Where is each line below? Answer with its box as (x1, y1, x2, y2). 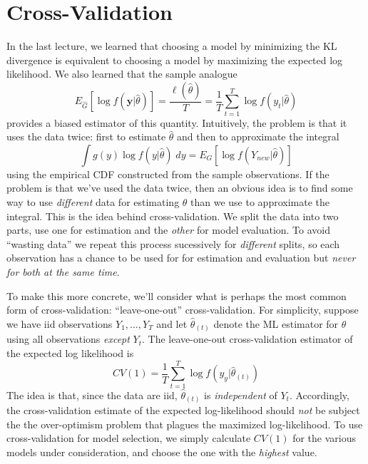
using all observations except (6, 331, 130, 346)
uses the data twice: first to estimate (6, 129, 166, 144)
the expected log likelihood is (6, 345, 134, 360)
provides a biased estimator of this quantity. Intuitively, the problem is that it (6, 115, 347, 130)
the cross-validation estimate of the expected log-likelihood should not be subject (6, 403, 360, 418)
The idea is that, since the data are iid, (6, 387, 178, 402)
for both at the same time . (6, 264, 120, 279)
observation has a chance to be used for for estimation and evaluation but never (6, 250, 356, 265)
